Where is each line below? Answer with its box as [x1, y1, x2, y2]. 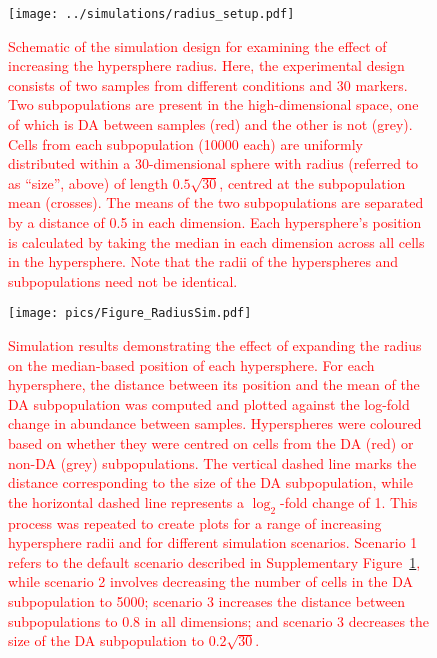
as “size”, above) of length [8, 172, 168, 193]
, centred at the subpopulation [219, 172, 406, 193]
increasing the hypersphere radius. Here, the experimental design [8, 55, 405, 76]
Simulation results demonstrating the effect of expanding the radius [8, 335, 422, 356]
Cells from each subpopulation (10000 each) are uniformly [8, 133, 363, 154]
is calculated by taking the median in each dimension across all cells [8, 231, 425, 252]
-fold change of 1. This [280, 491, 418, 512]
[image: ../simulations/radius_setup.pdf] [8, 7, 295, 21]
